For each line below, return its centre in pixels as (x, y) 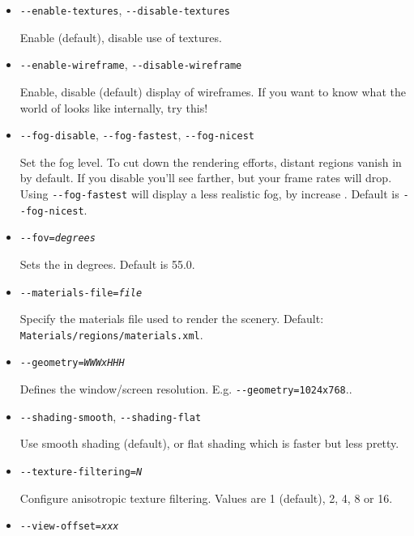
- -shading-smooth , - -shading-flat (111, 416)
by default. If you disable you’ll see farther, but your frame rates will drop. (206, 178)
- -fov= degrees (58, 238)
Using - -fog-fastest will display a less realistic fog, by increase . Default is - (214, 193)
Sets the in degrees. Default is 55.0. (107, 264)
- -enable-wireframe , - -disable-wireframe (131, 64)
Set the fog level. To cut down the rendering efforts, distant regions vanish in (211, 162)
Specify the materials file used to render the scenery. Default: (172, 319)
